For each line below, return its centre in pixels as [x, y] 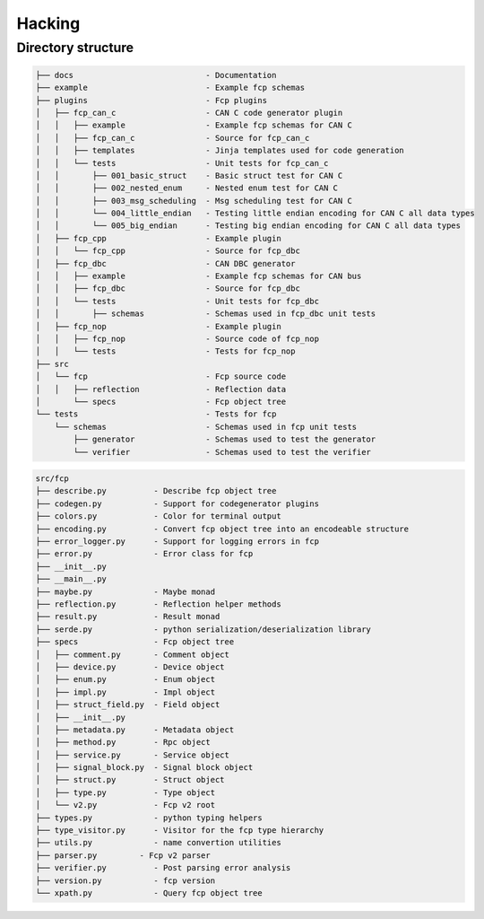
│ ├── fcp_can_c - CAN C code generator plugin [189, 113]
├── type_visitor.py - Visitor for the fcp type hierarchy [180, 831]
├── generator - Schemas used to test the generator [225, 439]
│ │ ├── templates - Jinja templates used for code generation [220, 151]
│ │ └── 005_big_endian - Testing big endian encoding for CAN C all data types [248, 226]
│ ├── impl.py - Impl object [125, 692]
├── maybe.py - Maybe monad [125, 591]
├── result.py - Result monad [128, 617]
